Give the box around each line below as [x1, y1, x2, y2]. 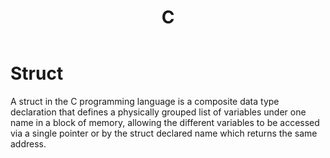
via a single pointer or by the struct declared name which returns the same [10, 127, 318, 139]
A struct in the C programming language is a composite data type [10, 95, 280, 107]
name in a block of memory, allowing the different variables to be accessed [10, 116, 320, 128]
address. [10, 137, 47, 150]
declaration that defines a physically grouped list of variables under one [10, 106, 307, 118]
